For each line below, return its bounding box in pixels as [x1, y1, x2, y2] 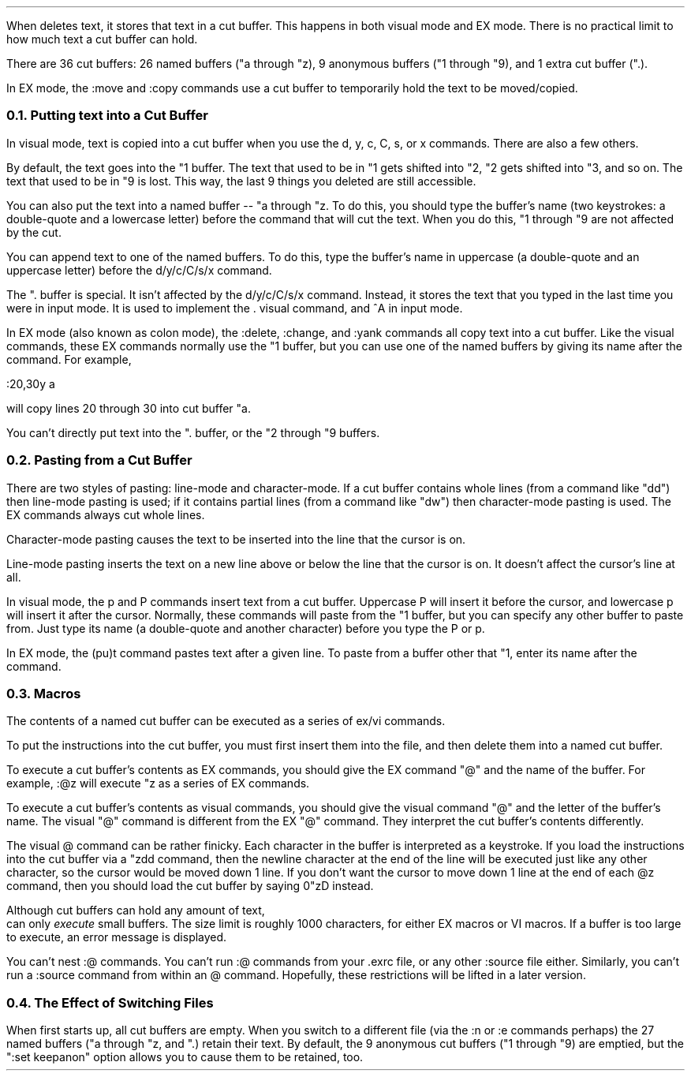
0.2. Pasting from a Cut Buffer [6, 452, 192, 469]
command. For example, [6, 352, 132, 366]
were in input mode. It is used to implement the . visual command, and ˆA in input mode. [6, 301, 463, 315]
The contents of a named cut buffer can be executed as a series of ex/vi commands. [6, 714, 446, 728]
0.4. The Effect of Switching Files [6, 994, 214, 1011]
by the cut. [6, 225, 62, 239]
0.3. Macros [6, 685, 81, 701]
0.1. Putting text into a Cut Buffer [6, 107, 208, 124]
